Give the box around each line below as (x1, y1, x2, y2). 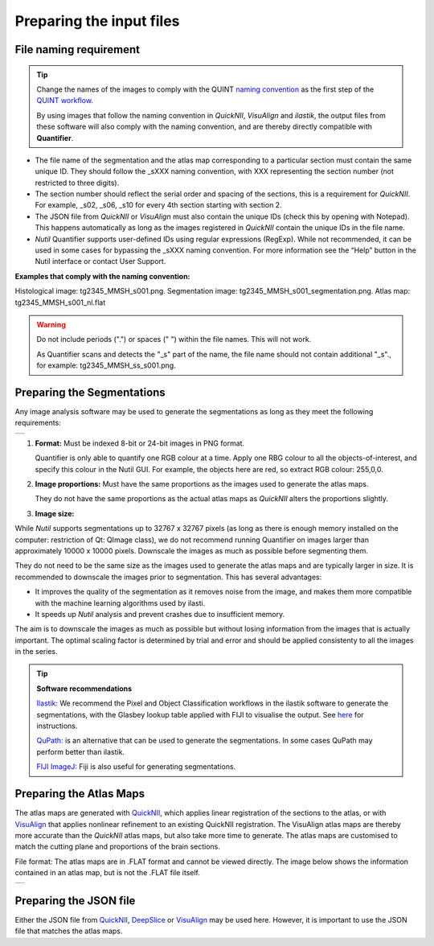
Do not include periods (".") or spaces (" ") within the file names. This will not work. (36, 335, 312, 344)
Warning (36, 319, 66, 329)
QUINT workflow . (36, 96, 94, 105)
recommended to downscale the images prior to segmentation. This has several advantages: (14, 572, 322, 582)
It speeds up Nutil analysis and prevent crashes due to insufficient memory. (35, 609, 285, 619)
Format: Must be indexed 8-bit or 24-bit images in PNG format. (35, 438, 245, 448)
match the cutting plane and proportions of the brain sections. (14, 841, 221, 852)
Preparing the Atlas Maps (14, 787, 145, 800)
